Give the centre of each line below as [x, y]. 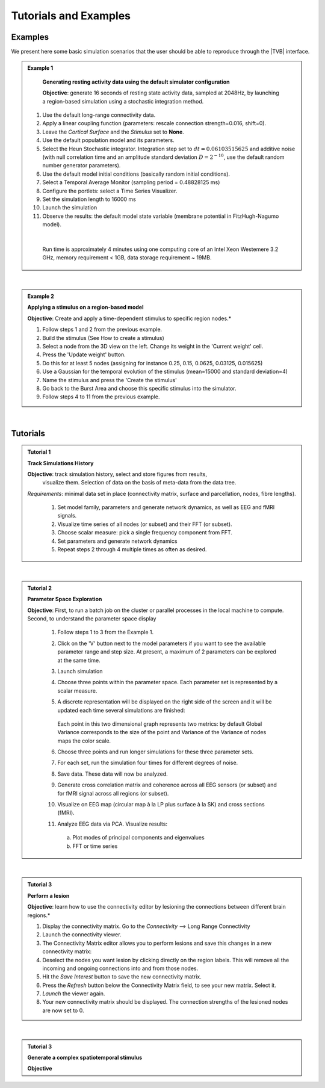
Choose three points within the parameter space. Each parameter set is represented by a [168, 682]
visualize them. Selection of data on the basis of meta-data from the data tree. [139, 483]
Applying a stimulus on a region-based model [85, 308]
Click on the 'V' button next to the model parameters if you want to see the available [162, 643]
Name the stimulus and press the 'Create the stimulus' [110, 380]
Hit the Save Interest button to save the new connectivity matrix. [122, 977]
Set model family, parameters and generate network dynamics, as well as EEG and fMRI [166, 507]
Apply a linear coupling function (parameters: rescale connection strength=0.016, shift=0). [154, 123]
